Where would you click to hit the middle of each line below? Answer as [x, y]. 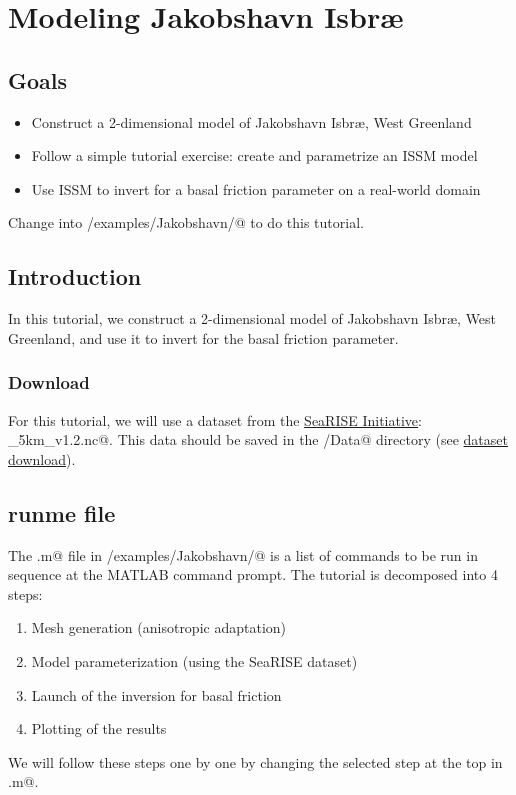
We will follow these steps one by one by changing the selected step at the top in [255, 761]
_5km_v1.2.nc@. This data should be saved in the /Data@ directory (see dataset [258, 439]
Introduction [75, 276]
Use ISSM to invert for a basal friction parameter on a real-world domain [256, 188]
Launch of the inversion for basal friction [156, 694]
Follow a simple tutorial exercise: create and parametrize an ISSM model [254, 155]
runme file [62, 512]
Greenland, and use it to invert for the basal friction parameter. [203, 337]
